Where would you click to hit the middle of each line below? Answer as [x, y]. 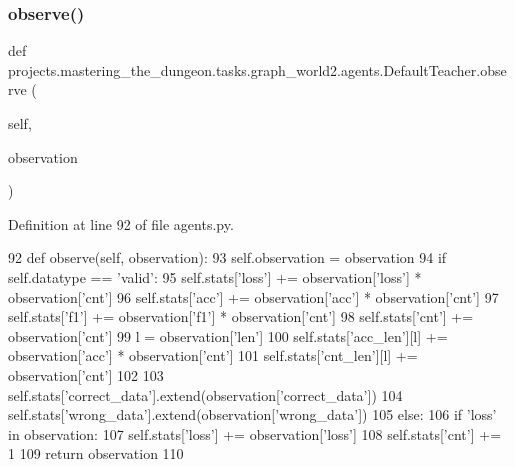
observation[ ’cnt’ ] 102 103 [86, 374]
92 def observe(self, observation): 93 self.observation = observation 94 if [227, 257]
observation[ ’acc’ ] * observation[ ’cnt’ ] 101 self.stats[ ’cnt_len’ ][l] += [213, 355]
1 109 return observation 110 [96, 453]
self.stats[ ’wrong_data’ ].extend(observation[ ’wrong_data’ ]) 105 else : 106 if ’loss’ [252, 414]
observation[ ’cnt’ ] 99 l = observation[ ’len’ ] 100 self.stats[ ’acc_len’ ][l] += [228, 335]
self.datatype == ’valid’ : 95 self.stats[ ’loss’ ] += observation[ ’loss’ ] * [215, 276]
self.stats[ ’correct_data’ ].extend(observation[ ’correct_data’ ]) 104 [205, 394]
